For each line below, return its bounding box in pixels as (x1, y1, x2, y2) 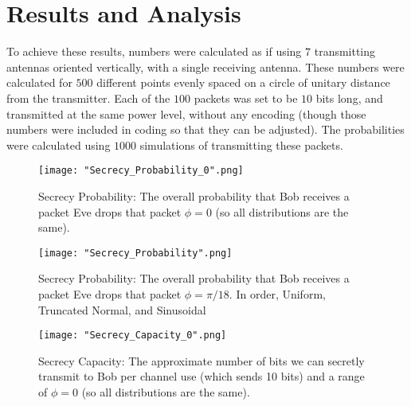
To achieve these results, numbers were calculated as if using (6, 43, 302, 60)
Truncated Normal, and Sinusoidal (38, 301, 206, 318)
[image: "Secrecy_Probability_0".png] (38, 165, 244, 177)
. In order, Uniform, (229, 285, 326, 302)
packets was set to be (194, 89, 298, 106)
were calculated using (6, 136, 111, 153)
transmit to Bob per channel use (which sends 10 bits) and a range (38, 368, 365, 385)
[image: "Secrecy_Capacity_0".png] (38, 330, 227, 342)
